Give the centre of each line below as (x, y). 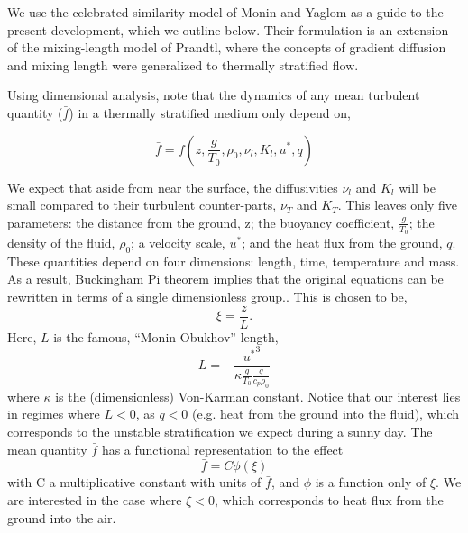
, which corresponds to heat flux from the (329, 499)
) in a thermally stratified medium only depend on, (210, 112)
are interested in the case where (95, 499)
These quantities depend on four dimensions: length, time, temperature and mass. (234, 261)
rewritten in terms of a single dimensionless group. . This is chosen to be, (207, 296)
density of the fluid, (61, 242)
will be (418, 187)
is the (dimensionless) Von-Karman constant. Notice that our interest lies (258, 396)
